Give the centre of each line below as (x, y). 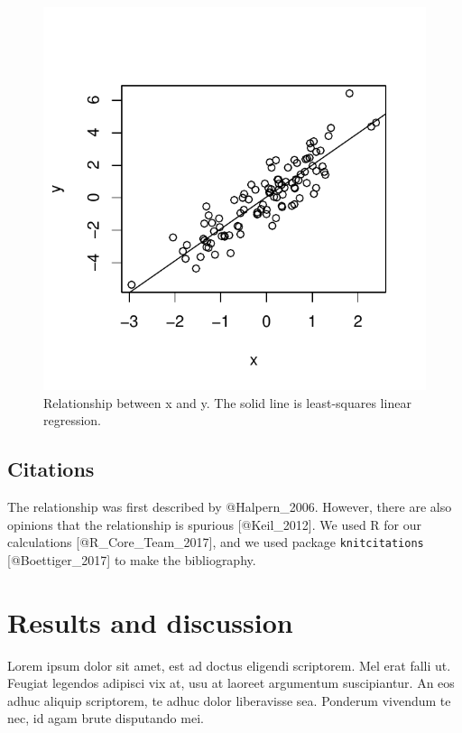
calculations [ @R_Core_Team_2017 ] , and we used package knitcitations (216, 542)
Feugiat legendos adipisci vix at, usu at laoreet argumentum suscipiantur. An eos (231, 683)
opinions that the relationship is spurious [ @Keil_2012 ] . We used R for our (215, 524)
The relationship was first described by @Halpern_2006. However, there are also (230, 506)
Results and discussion (150, 622)
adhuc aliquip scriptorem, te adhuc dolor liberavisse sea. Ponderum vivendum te (229, 700)
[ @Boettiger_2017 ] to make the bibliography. (132, 559)
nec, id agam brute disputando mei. (106, 718)
